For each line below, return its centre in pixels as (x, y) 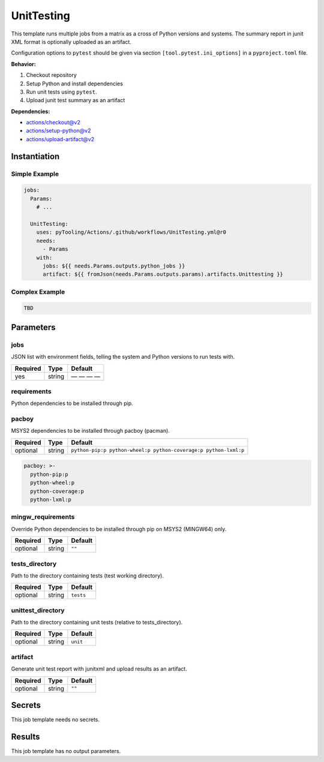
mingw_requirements (43, 517)
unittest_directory (38, 610)
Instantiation (35, 156)
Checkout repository (52, 75)
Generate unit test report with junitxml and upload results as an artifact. (99, 669)
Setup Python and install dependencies (74, 84)
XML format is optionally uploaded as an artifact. (71, 41)
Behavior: (23, 64)
